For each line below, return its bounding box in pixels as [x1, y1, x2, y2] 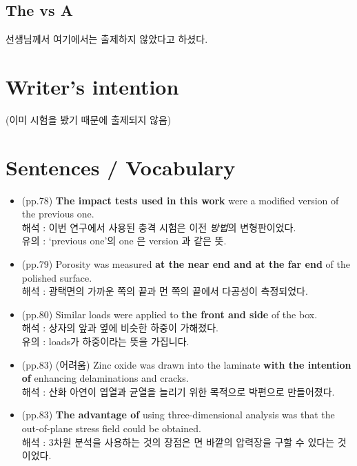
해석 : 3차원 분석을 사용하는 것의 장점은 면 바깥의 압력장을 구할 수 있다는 [21, 434, 335, 449]
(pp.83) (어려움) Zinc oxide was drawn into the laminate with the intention [21, 357, 351, 371]
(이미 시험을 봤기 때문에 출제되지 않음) [6, 112, 172, 126]
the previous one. [21, 206, 94, 221]
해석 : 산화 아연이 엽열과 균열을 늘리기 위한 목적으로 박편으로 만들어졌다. [21, 384, 335, 398]
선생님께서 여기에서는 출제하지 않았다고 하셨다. [6, 32, 208, 46]
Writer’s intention [6, 72, 179, 100]
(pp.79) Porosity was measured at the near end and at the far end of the [21, 257, 350, 271]
